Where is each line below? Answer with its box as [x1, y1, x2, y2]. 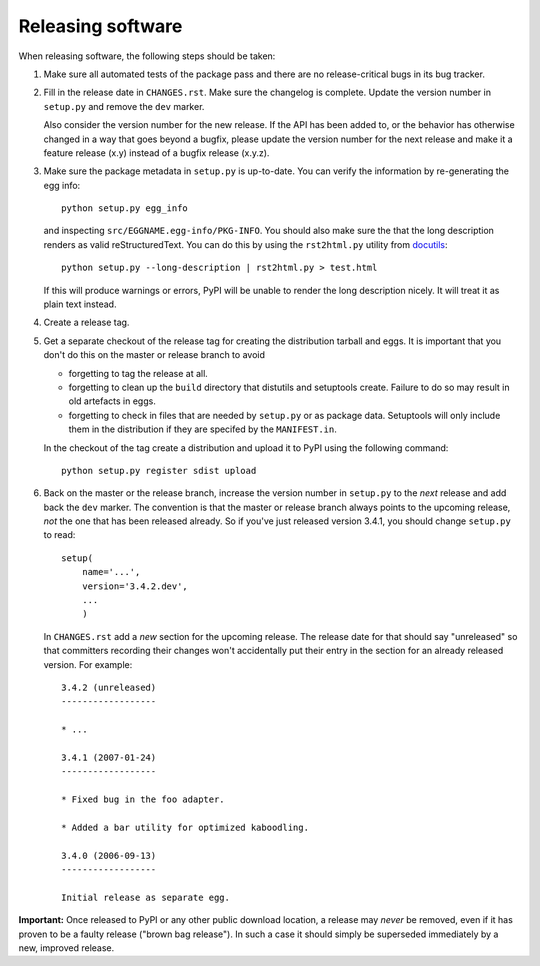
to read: [43, 529, 76, 541]
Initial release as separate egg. [61, 891, 230, 903]
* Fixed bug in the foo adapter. [61, 794, 225, 805]
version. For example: [43, 658, 133, 670]
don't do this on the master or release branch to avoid [43, 349, 265, 361]
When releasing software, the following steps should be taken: [18, 50, 276, 62]
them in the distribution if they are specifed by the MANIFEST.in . [68, 423, 337, 435]
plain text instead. [43, 298, 117, 310]
